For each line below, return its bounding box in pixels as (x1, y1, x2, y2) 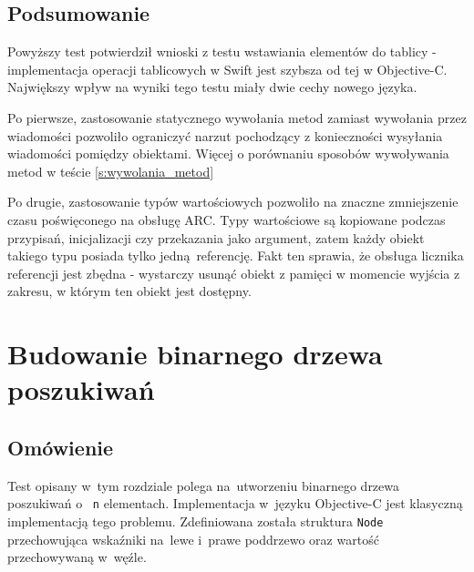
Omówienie (7, 433, 114, 461)
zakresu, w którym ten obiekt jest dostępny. (7, 281, 252, 301)
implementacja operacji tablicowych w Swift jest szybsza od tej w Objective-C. (7, 59, 448, 78)
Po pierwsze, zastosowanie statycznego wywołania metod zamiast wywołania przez (7, 107, 467, 127)
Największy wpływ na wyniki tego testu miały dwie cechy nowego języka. (7, 77, 417, 97)
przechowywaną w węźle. (7, 547, 147, 567)
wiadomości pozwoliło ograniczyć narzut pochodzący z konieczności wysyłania (7, 126, 443, 145)
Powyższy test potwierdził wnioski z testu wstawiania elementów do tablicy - (7, 42, 437, 61)
